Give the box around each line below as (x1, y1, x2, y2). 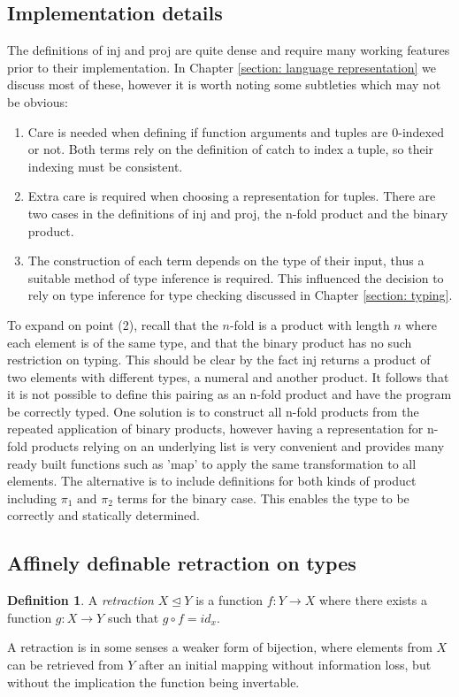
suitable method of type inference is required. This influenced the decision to (27, 268, 444, 287)
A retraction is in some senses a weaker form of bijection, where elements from (7, 638, 432, 656)
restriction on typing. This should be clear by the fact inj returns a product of (7, 350, 431, 369)
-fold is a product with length (229, 315, 390, 333)
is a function (195, 591, 264, 609)
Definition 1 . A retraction (7, 591, 154, 609)
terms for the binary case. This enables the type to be (117, 488, 409, 507)
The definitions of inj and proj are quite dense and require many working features (7, 41, 450, 59)
